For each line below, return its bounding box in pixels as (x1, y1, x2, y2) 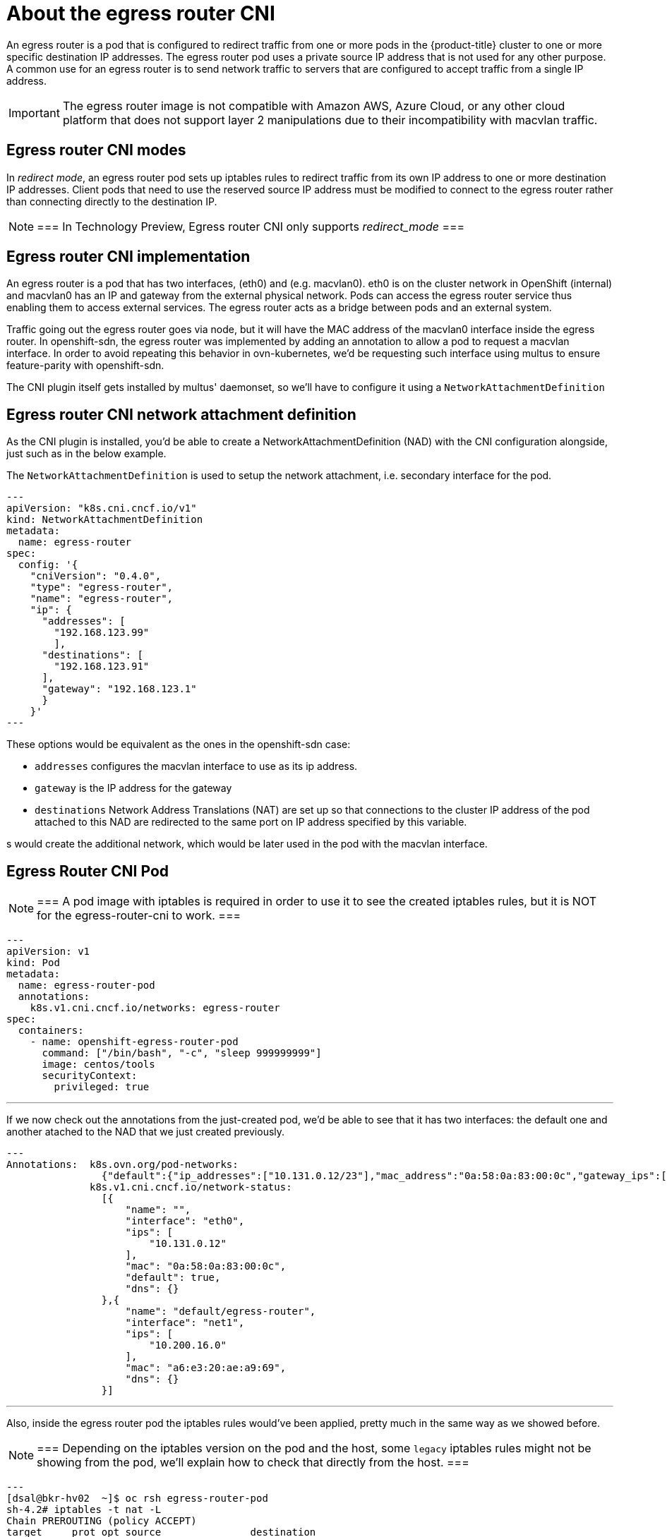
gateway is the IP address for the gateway (35, 782, 232, 795)
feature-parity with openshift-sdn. (6, 359, 164, 372)
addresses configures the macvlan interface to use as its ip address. (35, 760, 358, 773)
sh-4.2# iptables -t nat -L (6, 1504, 162, 1516)
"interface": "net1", (125, 1317, 245, 1329)
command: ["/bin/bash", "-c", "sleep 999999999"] (42, 1047, 322, 1059)
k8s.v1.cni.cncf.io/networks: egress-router (30, 1002, 280, 1014)
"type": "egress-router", (30, 581, 174, 593)
